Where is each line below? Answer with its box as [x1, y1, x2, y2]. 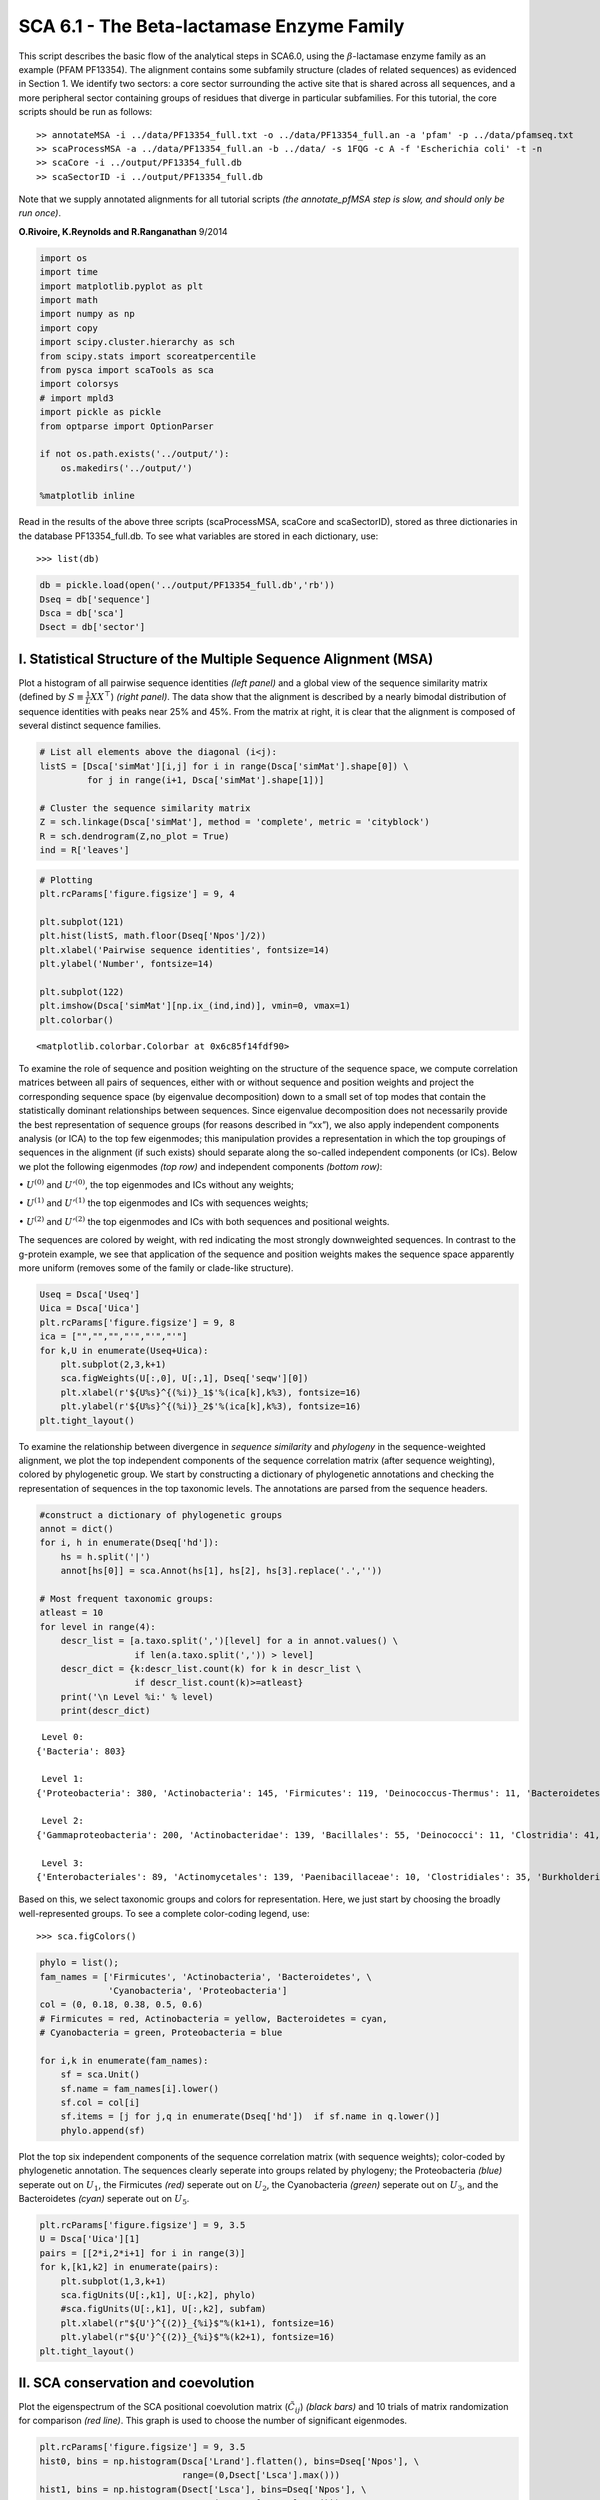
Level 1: [41, 1773, 84, 1785]
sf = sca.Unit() [60, 2069, 140, 2080]
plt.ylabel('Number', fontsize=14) [39, 958, 214, 970]
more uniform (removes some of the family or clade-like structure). [18, 1262, 294, 1274]
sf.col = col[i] [60, 2097, 140, 2109]
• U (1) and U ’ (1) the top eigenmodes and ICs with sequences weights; [18, 1196, 309, 1209]
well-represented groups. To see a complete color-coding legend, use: [18, 1907, 310, 1919]
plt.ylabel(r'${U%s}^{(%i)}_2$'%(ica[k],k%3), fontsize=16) [60, 1401, 362, 1412]
